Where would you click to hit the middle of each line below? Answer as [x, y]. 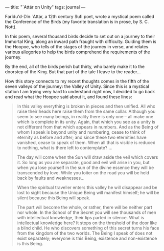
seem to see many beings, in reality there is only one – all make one [85, 116]
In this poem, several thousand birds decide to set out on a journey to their [80, 36]
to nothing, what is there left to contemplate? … [65, 148]
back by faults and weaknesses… [51, 178]
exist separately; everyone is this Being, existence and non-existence [87, 238]
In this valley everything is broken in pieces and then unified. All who [86, 106]
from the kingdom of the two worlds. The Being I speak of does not [85, 233]
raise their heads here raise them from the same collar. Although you [86, 111]
